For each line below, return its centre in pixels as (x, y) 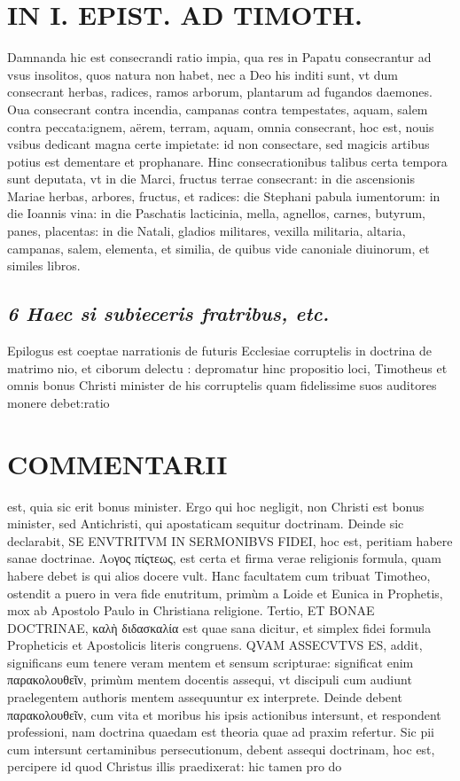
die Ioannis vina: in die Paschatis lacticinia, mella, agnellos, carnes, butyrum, (217, 213)
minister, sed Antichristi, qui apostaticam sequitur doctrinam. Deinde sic (206, 523)
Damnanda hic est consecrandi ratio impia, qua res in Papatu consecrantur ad (219, 57)
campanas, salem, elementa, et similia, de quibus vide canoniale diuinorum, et (218, 248)
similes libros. (44, 266)
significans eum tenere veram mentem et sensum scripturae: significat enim (211, 662)
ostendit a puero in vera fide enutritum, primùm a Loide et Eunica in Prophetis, (225, 593)
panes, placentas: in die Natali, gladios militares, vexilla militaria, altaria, (207, 231)
